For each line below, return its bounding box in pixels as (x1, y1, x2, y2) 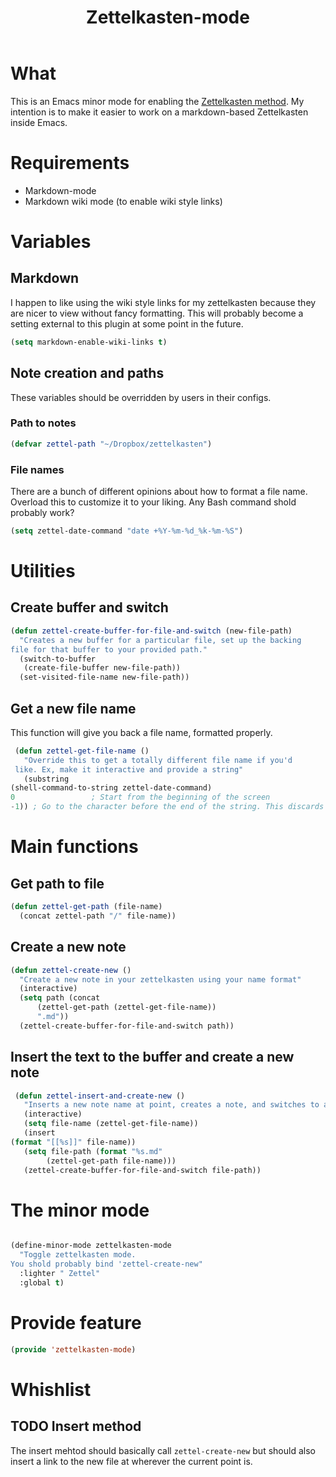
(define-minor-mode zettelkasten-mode (10, 1241, 172, 1251)
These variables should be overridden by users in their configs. (10, 391, 272, 403)
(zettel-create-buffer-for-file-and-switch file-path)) (23, 1165, 262, 1175)
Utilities (10, 560, 76, 583)
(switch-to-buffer (19, 654, 97, 664)
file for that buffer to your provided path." (10, 644, 208, 655)
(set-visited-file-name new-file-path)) (19, 672, 190, 683)
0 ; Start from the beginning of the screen (10, 792, 271, 803)
